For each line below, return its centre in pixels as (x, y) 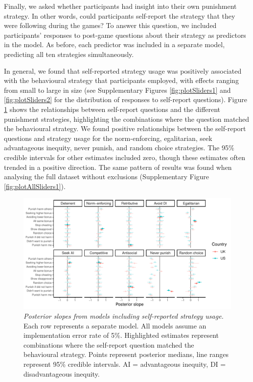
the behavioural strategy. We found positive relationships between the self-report (125, 128)
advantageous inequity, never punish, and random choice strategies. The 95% (119, 148)
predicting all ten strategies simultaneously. (69, 54)
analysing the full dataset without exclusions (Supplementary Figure (107, 177)
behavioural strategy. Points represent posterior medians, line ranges (126, 354)
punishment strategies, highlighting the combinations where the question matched (126, 119)
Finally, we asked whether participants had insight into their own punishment (120, 6)
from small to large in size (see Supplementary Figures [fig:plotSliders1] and (117, 90)
